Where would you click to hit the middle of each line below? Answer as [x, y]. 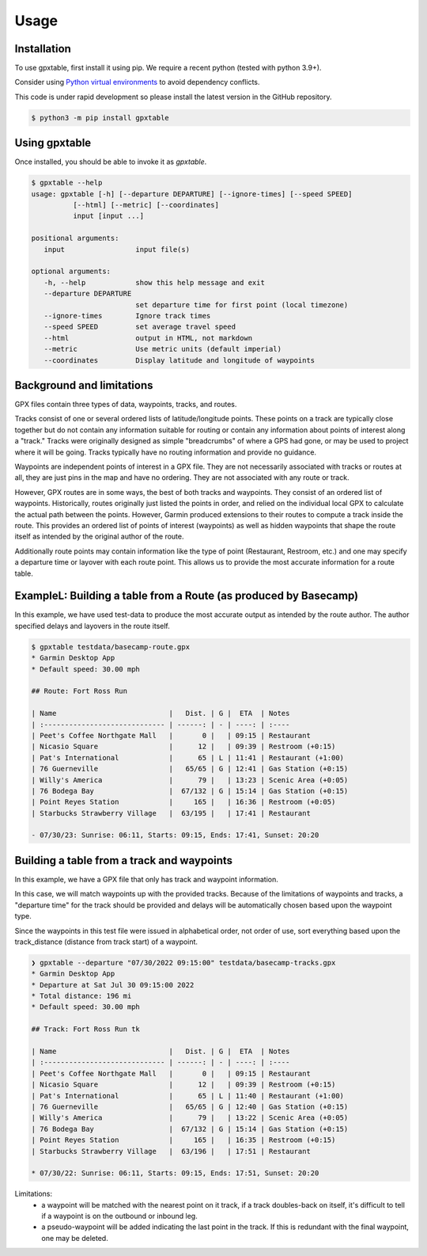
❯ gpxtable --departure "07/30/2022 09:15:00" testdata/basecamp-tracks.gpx [183, 963]
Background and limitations [84, 385]
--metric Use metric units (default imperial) [163, 349]
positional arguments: [75, 238]
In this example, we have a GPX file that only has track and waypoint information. [146, 879]
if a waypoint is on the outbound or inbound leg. [119, 1216]
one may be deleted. [75, 1238]
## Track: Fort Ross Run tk [85, 1029]
